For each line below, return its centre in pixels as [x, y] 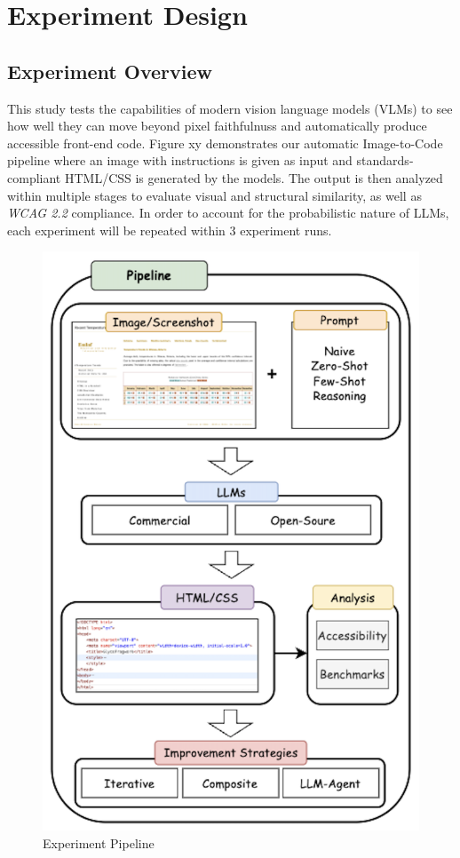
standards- [385, 160]
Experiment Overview [110, 71]
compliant [34, 177]
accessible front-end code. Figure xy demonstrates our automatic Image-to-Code [225, 143]
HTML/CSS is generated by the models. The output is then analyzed [254, 177]
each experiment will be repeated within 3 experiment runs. [170, 230]
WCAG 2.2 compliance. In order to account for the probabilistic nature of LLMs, [228, 213]
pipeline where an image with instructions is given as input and [180, 160]
